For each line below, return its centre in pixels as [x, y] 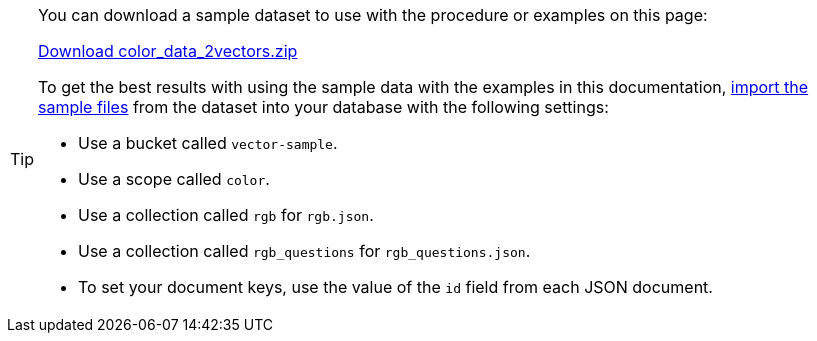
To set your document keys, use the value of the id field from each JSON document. [395, 287]
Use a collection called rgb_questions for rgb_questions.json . [304, 251]
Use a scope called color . [174, 179]
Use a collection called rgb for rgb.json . [226, 215]
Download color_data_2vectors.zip [168, 51]
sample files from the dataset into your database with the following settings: [323, 107]
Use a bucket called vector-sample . [208, 143]
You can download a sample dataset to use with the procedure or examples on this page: [373, 15]
